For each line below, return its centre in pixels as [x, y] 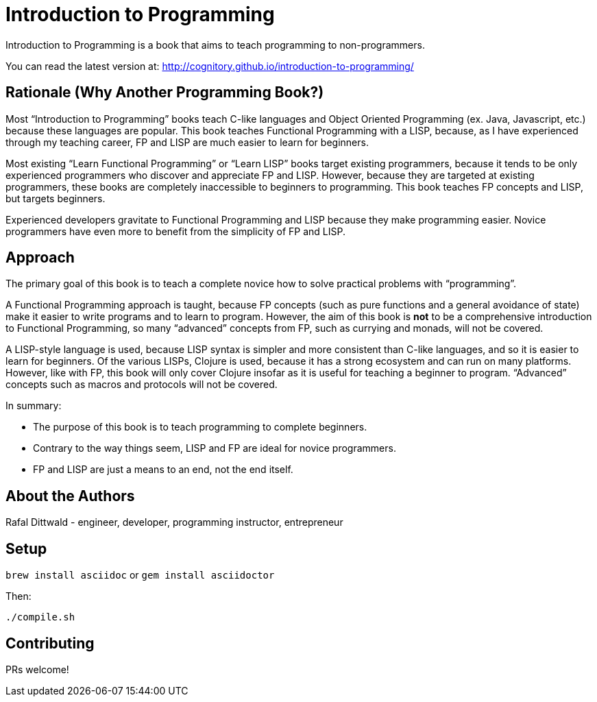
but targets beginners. [56, 198]
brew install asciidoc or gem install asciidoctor [140, 575]
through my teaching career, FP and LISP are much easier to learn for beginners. [187, 142]
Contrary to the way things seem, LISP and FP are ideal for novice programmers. [215, 448]
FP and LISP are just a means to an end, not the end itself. [163, 470]
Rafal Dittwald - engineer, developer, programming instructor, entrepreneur [174, 522]
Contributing [50, 643]
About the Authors [70, 496]
